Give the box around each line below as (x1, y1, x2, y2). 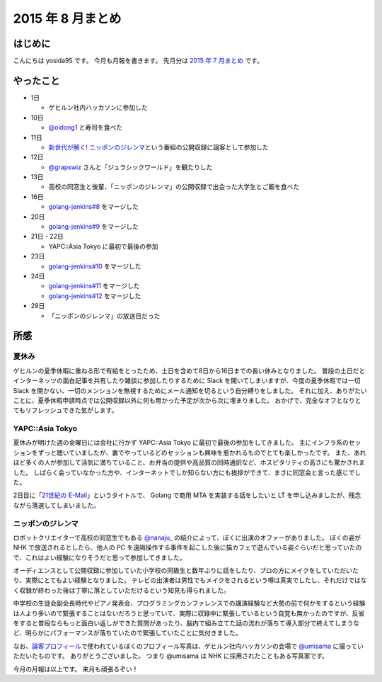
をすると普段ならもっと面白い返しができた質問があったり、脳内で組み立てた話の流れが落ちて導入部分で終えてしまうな (13, 619, 360, 627)
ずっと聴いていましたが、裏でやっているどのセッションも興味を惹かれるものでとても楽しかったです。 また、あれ (37, 448, 367, 457)
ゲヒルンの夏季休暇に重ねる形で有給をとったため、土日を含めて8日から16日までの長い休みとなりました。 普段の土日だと (13, 366, 366, 375)
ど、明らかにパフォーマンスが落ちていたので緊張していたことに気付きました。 (13, 629, 242, 637)
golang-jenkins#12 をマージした (48, 291, 141, 300)
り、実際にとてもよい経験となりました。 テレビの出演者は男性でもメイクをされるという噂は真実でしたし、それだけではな (13, 576, 367, 584)
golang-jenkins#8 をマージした (48, 203, 139, 211)
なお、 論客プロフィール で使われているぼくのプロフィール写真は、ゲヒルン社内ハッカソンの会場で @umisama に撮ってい (13, 642, 364, 650)
